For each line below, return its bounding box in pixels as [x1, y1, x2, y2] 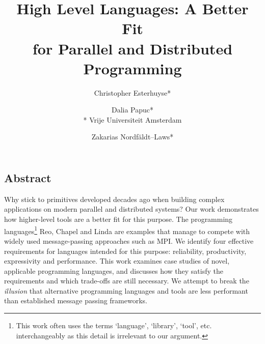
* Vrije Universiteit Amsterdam [83, 114, 182, 125]
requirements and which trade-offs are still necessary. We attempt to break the [4, 275, 249, 286]
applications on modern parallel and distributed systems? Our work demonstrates [4, 204, 259, 214]
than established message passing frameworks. [4, 295, 147, 306]
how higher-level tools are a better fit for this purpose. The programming [4, 214, 233, 224]
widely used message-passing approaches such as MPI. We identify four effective [4, 235, 254, 246]
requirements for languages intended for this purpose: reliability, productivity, [4, 245, 247, 256]
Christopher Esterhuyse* [94, 87, 171, 98]
